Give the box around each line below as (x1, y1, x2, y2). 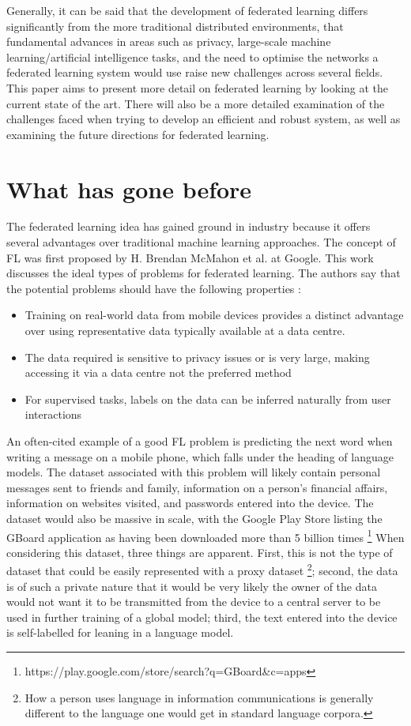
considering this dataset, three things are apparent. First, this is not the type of (6, 544, 393, 560)
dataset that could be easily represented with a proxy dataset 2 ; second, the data (6, 560, 398, 579)
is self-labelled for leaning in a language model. (6, 624, 234, 641)
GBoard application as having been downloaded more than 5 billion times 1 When (6, 526, 405, 545)
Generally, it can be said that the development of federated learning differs (6, 2, 368, 18)
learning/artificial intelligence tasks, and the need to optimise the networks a (6, 48, 379, 65)
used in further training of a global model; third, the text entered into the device (6, 608, 398, 625)
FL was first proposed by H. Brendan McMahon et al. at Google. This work (6, 249, 374, 265)
